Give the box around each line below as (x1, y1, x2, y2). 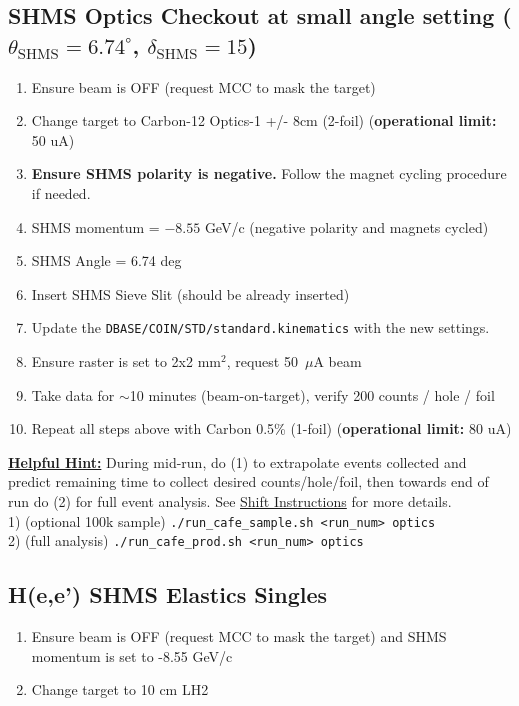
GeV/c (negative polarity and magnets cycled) (204, 216, 489, 237)
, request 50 (226, 351, 298, 371)
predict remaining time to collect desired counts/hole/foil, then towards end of (8, 471, 489, 492)
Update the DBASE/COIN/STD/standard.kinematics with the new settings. (31, 317, 490, 338)
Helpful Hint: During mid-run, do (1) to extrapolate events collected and (8, 451, 467, 472)
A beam (313, 351, 362, 371)
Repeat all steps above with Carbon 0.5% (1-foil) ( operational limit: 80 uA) (31, 418, 512, 439)
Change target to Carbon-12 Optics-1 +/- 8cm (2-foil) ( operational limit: (31, 110, 497, 131)
